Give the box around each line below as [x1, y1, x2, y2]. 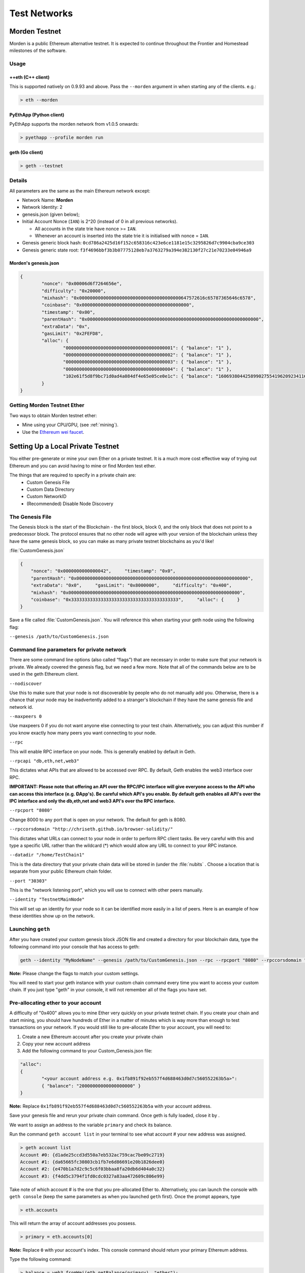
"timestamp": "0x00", [41, 309, 96, 315]
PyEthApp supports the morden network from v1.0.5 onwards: [9, 121, 139, 127]
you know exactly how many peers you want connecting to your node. [9, 730, 157, 736]
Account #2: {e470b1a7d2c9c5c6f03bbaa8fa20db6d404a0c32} [20, 1166, 165, 1172]
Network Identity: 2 [22, 204, 63, 210]
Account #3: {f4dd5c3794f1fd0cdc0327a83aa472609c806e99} [20, 1173, 165, 1179]
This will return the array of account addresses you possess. [9, 1220, 137, 1227]
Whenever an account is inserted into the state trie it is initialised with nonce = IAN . [35, 233, 209, 239]
